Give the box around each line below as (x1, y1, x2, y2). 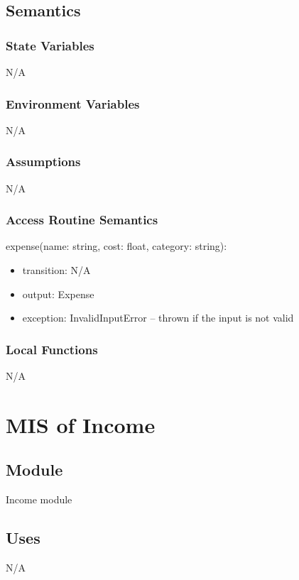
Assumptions (6, 153, 81, 170)
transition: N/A (22, 263, 91, 278)
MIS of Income (6, 410, 156, 439)
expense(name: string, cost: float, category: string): (6, 239, 227, 253)
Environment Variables (6, 94, 140, 112)
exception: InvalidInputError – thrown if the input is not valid (22, 310, 294, 325)
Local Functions (6, 340, 98, 358)
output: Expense (22, 286, 94, 301)
